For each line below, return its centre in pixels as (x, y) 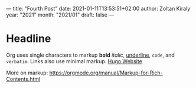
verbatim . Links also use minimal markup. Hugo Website (74, 61)
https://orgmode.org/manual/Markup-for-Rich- (106, 73)
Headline (29, 39)
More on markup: (27, 73)
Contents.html (23, 79)
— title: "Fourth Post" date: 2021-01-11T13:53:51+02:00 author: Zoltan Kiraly (98, 9)
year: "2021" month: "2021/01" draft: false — (60, 15)
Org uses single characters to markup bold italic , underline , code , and (91, 55)
